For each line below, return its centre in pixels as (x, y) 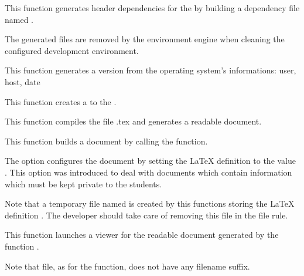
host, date (23, 81)
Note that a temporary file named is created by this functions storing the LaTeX (150, 203)
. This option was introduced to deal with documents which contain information (148, 172)
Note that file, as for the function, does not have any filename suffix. (127, 266)
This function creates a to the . (61, 101)
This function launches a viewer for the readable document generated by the (142, 235)
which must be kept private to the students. (83, 184)
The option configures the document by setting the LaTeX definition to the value (151, 161)
